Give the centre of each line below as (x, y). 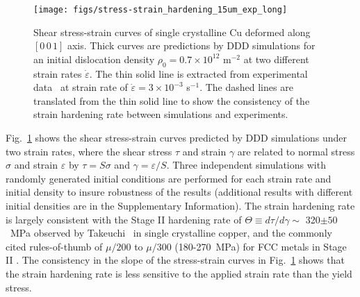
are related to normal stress (296, 151)
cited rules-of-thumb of (54, 246)
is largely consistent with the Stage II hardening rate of (124, 219)
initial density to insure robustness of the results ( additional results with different (179, 192)
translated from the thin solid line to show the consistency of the (172, 100)
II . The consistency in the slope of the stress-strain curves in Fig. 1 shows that (175, 260)
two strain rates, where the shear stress (89, 151)
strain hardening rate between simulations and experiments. (161, 114)
